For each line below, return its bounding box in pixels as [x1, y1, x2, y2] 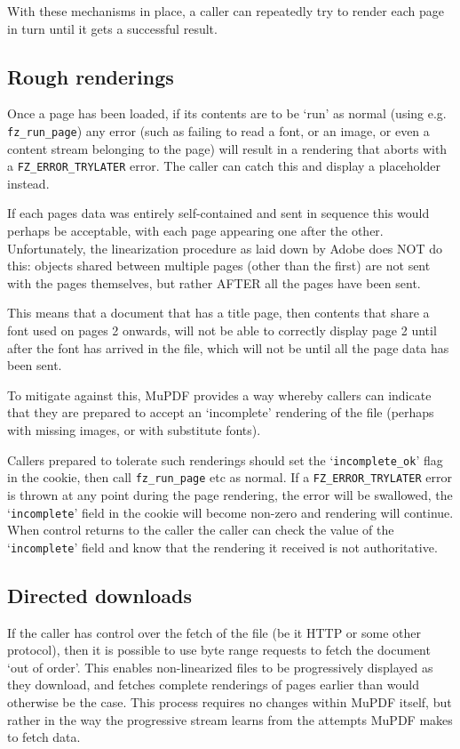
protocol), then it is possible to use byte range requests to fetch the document [7, 640, 431, 659]
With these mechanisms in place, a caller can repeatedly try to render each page [7, 2, 444, 20]
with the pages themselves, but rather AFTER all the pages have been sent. [7, 273, 421, 292]
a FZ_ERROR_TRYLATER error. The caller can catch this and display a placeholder [7, 157, 440, 175]
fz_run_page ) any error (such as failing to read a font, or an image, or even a [7, 121, 430, 140]
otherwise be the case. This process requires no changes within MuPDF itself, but [7, 693, 452, 711]
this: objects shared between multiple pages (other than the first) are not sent [7, 256, 431, 275]
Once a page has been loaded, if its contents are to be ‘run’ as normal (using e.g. [7, 104, 447, 123]
